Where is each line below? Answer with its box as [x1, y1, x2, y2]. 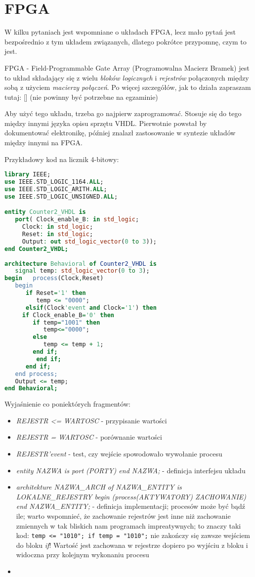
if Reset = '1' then [25, 289, 86, 297]
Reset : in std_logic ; [22, 231, 93, 238]
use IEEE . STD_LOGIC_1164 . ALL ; [4, 178, 104, 186]
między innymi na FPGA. [4, 137, 83, 148]
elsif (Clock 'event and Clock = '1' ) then [25, 304, 157, 311]
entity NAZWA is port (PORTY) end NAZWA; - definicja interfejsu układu [16, 465, 246, 475]
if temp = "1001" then [33, 319, 100, 326]
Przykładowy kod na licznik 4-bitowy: [4, 154, 119, 164]
